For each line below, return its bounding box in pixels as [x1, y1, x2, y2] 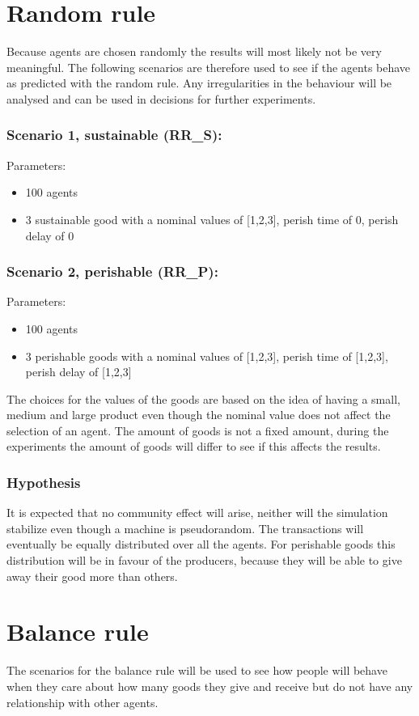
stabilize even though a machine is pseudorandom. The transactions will [6, 519, 364, 536]
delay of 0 [25, 227, 74, 244]
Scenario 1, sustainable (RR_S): [6, 125, 222, 145]
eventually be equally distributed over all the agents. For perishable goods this [6, 536, 396, 553]
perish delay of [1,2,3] [25, 363, 132, 380]
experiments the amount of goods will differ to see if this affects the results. [6, 438, 381, 455]
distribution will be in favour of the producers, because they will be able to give [6, 552, 402, 569]
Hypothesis [6, 472, 81, 492]
